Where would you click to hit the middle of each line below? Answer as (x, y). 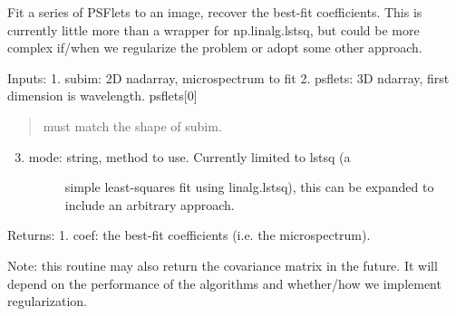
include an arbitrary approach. (150, 204)
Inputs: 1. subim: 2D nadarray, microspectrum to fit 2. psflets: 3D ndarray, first (228, 77)
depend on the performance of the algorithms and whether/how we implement (224, 283)
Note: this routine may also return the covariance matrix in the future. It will (223, 265)
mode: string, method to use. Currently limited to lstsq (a (189, 156)
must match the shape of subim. (132, 125)
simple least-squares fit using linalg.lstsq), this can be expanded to (249, 187)
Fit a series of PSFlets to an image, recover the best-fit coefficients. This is (215, 12)
